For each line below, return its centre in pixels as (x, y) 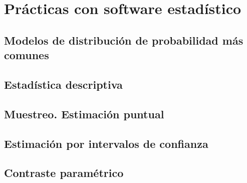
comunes (27, 55)
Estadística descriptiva (63, 84)
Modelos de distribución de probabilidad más (124, 40)
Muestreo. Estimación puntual (84, 114)
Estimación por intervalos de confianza (106, 143)
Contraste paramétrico (64, 173)
